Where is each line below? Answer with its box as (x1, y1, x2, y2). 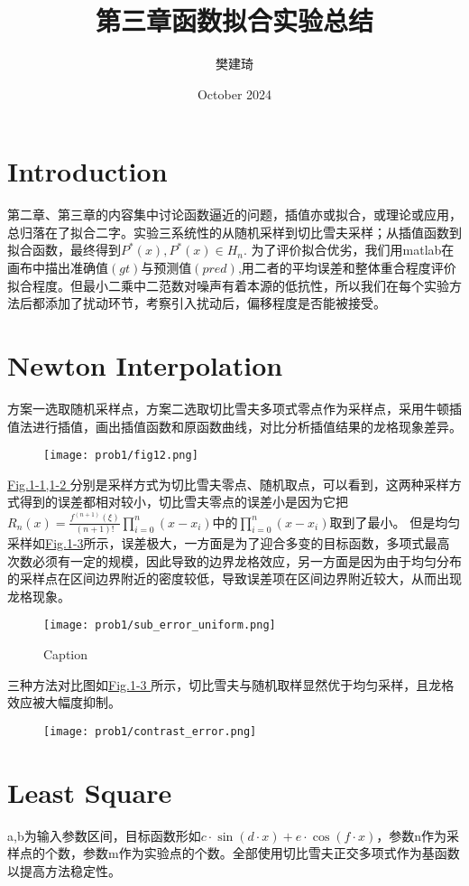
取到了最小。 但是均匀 (329, 512, 461, 531)
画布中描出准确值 (7, 258, 108, 277)
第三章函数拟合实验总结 (95, 2, 373, 39)
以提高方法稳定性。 (7, 861, 121, 880)
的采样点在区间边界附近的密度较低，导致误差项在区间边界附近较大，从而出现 (7, 569, 462, 588)
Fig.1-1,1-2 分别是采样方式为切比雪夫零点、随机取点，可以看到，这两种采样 (7, 474, 449, 493)
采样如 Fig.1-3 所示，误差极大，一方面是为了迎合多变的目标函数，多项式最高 (7, 533, 450, 552)
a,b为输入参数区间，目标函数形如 (7, 825, 201, 844)
